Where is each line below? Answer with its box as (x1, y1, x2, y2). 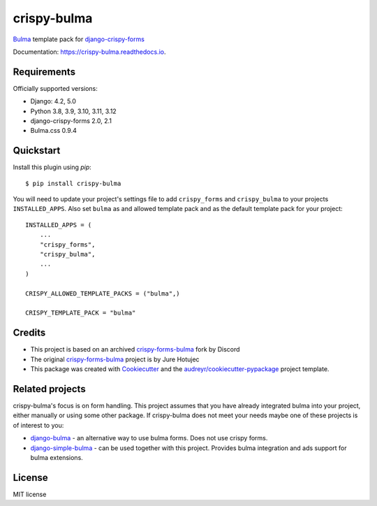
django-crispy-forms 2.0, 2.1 (30, 117, 112, 125)
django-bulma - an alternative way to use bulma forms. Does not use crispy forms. (30, 434, 268, 442)
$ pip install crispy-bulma (25, 179, 121, 187)
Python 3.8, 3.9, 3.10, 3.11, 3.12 (30, 107, 117, 115)
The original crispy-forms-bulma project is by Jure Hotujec (30, 355, 200, 363)
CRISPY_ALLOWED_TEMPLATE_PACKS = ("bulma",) (25, 289, 181, 297)
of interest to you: (13, 421, 64, 429)
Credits (13, 327, 46, 339)
